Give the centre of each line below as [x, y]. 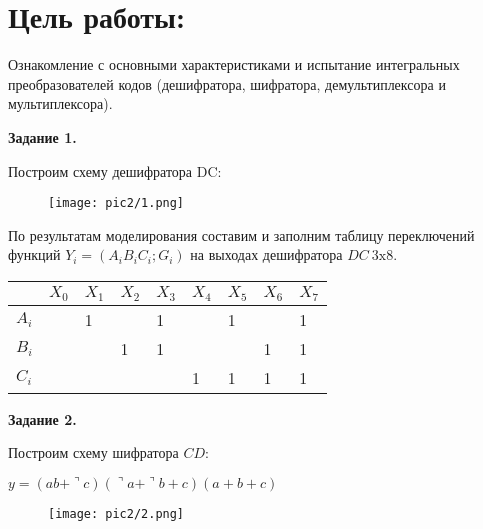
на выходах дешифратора [266, 254]
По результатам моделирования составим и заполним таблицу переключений [241, 234]
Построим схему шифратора [93, 452]
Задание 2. [42, 418]
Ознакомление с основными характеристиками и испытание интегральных [234, 64]
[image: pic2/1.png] [116, 203]
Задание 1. [42, 136]
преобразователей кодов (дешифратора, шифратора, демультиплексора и [227, 83]
